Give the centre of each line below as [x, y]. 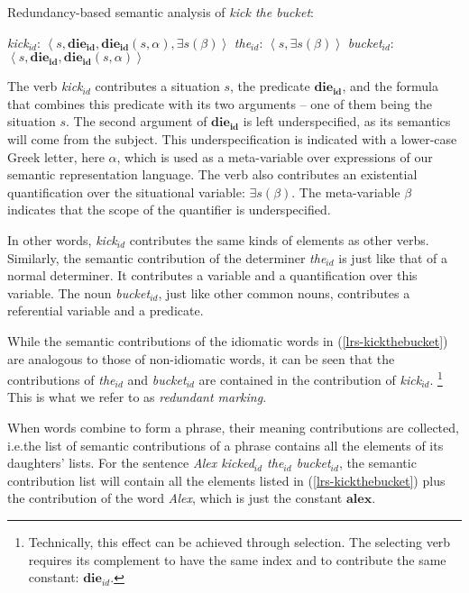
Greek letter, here [56, 156]
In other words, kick [62, 239]
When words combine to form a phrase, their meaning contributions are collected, [233, 427]
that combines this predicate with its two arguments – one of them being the [220, 103]
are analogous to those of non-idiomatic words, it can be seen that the [201, 358]
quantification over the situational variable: [126, 192]
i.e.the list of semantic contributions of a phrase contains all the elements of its [225, 445]
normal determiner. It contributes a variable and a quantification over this [212, 275]
